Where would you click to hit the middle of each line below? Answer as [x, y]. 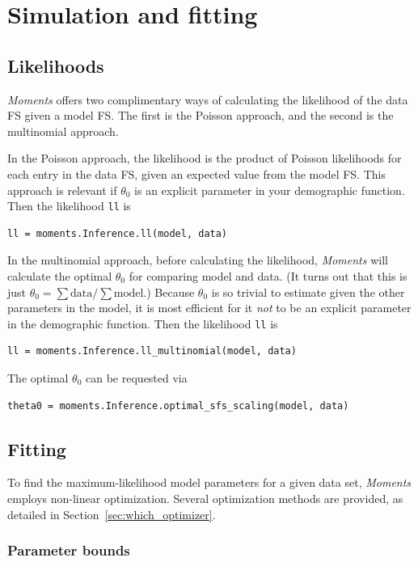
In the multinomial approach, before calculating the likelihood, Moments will [198, 260]
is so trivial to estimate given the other [308, 292]
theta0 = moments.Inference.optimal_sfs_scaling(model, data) [178, 406]
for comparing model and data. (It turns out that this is [268, 275]
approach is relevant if [62, 190]
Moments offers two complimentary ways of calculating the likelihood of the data [208, 99]
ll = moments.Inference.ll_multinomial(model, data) [152, 351]
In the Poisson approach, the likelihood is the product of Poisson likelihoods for [205, 158]
